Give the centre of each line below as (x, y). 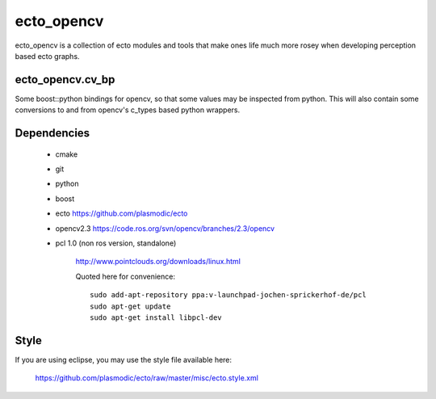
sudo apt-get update (130, 306)
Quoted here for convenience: (125, 276)
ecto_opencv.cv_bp (65, 80)
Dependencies (52, 133)
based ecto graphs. (47, 56)
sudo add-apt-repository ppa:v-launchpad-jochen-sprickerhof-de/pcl (228, 295)
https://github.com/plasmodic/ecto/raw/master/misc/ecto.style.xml (147, 378)
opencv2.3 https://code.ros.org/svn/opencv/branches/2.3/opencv (165, 228)
